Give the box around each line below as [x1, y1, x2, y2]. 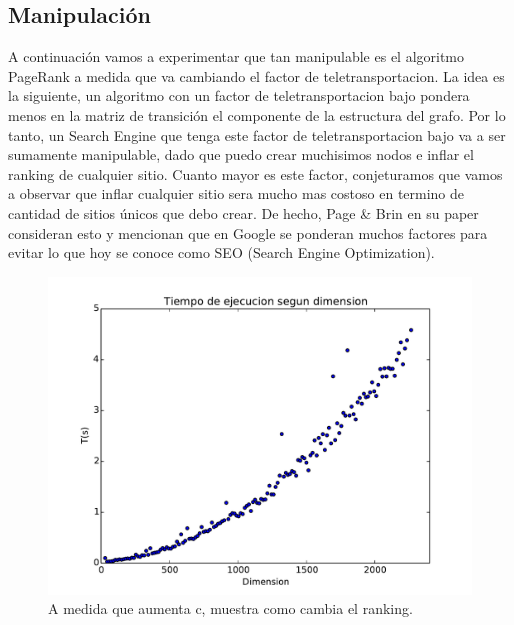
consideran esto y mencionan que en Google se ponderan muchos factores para [8, 222, 488, 243]
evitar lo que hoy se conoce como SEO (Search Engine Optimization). [8, 242, 435, 263]
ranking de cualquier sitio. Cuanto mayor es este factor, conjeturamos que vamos [8, 163, 503, 184]
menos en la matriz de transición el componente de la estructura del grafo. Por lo [8, 104, 506, 125]
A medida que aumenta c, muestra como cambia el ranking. [48, 598, 413, 619]
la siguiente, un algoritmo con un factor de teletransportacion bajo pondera [8, 85, 470, 106]
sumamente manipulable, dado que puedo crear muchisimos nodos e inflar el [8, 144, 474, 165]
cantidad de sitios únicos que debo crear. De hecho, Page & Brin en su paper [8, 202, 479, 223]
